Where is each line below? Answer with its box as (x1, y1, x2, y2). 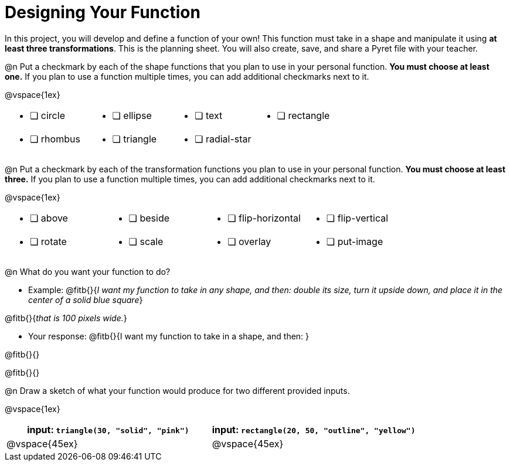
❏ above (30, 212, 68, 224)
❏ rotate (30, 235, 67, 247)
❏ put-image (326, 235, 383, 247)
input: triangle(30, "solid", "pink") (27, 423, 189, 436)
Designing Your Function (5, 2, 200, 22)
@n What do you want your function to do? (5, 266, 171, 277)
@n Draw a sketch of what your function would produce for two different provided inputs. (5, 385, 350, 396)
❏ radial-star (195, 132, 251, 145)
